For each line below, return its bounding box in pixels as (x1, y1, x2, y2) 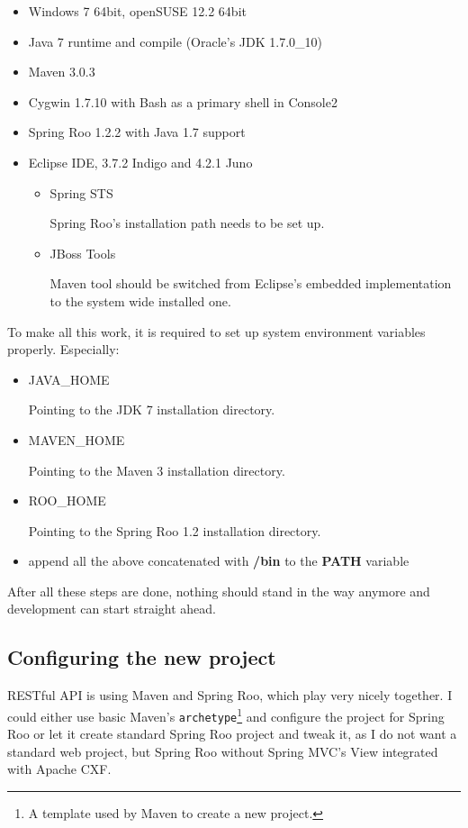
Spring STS (49, 183, 113, 202)
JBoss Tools (49, 243, 116, 262)
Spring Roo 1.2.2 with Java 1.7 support (28, 123, 246, 141)
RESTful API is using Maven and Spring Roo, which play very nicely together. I (7, 686, 453, 705)
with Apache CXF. (7, 760, 112, 778)
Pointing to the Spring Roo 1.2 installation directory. (28, 521, 321, 540)
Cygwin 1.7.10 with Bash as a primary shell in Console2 (28, 92, 337, 111)
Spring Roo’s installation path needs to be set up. (49, 214, 325, 232)
